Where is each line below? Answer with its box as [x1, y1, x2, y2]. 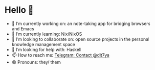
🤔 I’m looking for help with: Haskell [11, 47, 82, 52]
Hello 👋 [4, 4, 34, 16]
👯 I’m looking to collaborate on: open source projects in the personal [11, 36, 150, 42]
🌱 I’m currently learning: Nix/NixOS [11, 31, 82, 37]
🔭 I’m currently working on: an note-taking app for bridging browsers [11, 21, 151, 26]
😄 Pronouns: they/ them [11, 59, 61, 65]
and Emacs [11, 25, 35, 31]
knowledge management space [11, 41, 75, 47]
